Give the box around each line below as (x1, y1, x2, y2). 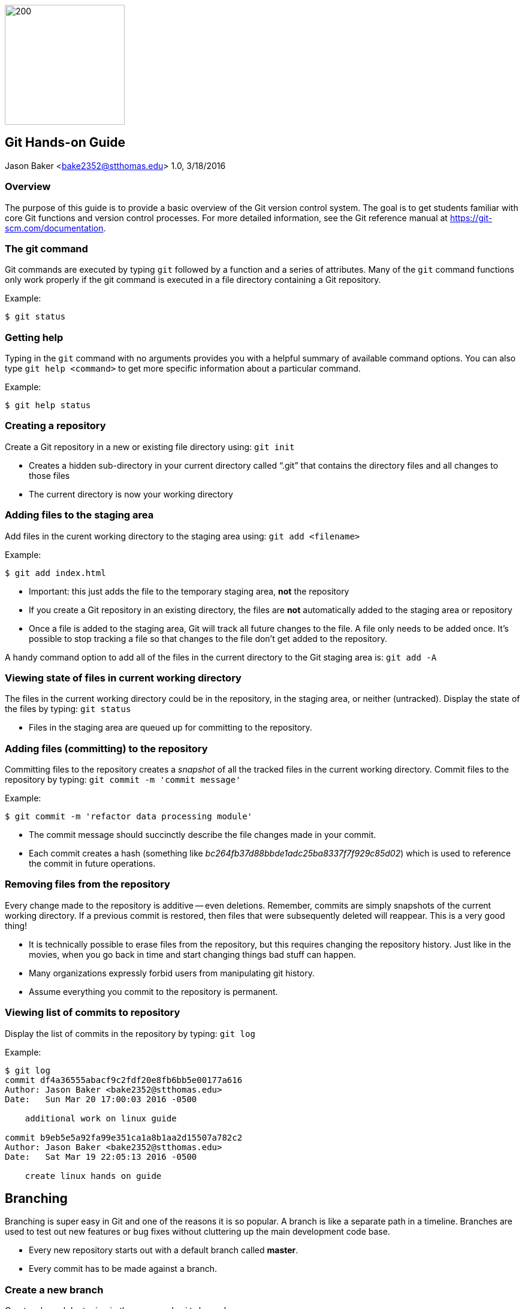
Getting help (5, 331, 64, 343)
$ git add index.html (5, 568, 106, 578)
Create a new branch (5, 1283, 104, 1296)
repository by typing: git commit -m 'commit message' (5, 774, 241, 785)
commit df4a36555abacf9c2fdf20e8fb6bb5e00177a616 (5, 1075, 243, 1085)
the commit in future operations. (29, 858, 156, 869)
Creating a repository (5, 420, 106, 432)
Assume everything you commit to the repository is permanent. (29, 986, 278, 997)
